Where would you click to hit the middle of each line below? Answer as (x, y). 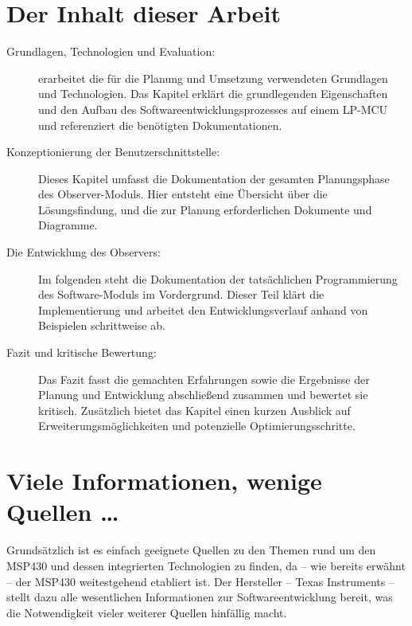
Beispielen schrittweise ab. (102, 325)
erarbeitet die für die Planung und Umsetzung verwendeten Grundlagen (213, 78)
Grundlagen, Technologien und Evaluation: (111, 51)
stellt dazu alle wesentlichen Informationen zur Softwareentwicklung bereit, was (200, 597)
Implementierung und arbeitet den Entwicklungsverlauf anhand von (203, 309)
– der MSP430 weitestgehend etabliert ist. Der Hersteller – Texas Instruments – (200, 581)
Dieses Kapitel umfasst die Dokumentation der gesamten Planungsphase (214, 178)
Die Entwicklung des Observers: (84, 252)
